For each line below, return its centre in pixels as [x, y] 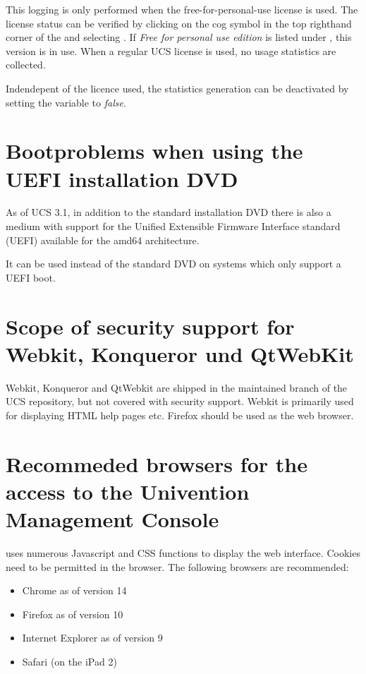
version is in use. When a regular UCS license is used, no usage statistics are [171, 50]
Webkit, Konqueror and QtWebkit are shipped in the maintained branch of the [177, 387]
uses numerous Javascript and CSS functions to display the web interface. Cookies [183, 553]
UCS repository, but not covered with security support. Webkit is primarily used [180, 401]
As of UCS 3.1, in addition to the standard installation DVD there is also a [169, 212]
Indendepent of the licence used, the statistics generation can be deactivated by [177, 88]
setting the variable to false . [66, 102]
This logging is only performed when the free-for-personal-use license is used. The [182, 9]
